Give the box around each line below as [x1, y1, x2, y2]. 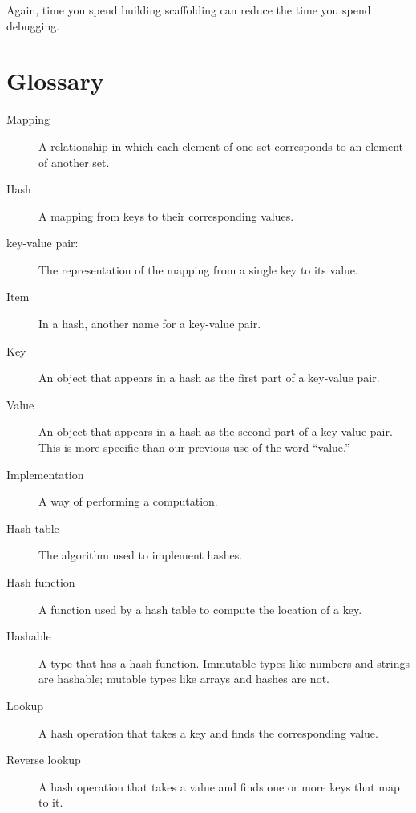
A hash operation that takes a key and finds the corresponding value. [38, 724, 378, 741]
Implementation [6, 465, 84, 482]
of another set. [38, 153, 110, 170]
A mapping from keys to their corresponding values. [38, 207, 294, 224]
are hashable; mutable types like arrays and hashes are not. [38, 670, 329, 687]
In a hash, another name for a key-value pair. [38, 315, 261, 332]
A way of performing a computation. [38, 493, 218, 510]
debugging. [6, 17, 60, 34]
